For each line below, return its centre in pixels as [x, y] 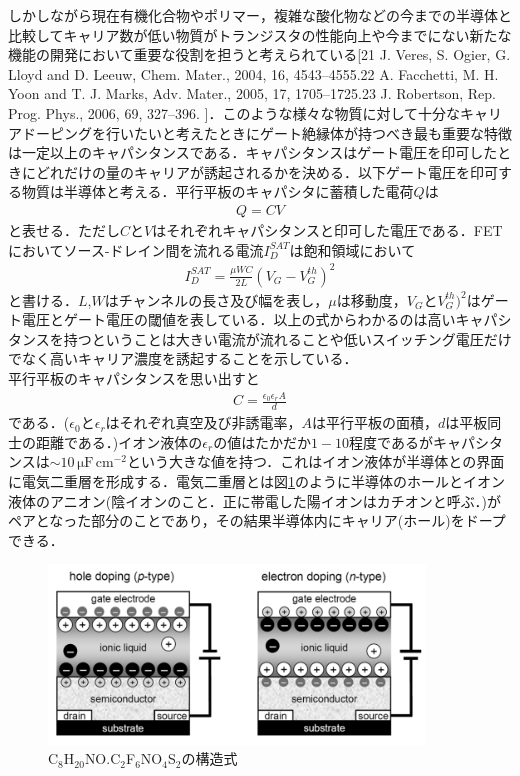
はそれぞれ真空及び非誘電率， [203, 422]
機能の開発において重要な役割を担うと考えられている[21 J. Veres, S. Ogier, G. [259, 54]
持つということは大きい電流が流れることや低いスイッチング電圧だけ [287, 338]
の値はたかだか [262, 441]
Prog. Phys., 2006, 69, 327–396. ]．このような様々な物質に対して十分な [234, 112]
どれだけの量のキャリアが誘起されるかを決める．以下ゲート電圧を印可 [266, 171]
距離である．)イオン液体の [119, 441]
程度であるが [391, 441]
